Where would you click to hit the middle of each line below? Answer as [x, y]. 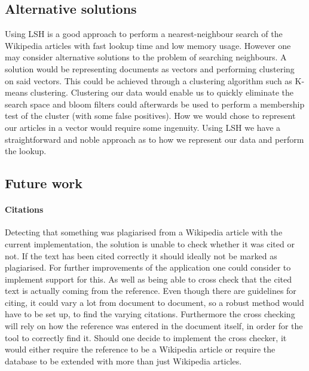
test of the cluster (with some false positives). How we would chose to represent [150, 116]
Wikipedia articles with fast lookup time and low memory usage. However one [148, 45]
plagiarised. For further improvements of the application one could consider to [148, 267]
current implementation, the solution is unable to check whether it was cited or [150, 243]
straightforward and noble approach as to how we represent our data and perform [154, 139]
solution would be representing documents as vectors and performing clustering [150, 68]
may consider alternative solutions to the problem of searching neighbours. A [146, 57]
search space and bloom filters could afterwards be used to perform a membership [155, 104]
